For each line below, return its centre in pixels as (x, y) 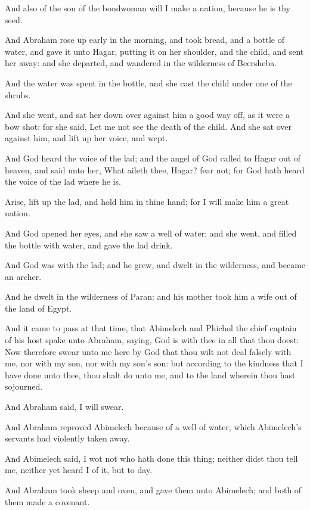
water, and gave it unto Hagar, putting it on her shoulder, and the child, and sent (154, 51)
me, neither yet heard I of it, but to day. (79, 470)
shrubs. (18, 94)
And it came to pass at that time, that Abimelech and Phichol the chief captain (151, 328)
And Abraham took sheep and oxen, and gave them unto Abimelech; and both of (153, 490)
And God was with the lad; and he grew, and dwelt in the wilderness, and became (155, 265)
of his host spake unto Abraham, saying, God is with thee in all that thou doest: (152, 340)
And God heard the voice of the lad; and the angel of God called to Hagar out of (153, 158)
